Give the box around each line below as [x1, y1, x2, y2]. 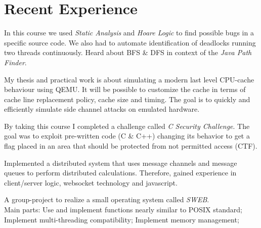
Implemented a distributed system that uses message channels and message [4, 157, 237, 168]
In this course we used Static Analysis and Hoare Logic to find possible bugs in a [4, 27, 254, 38]
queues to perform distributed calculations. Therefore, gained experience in [4, 167, 237, 178]
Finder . [4, 57, 27, 67]
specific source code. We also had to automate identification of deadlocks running [4, 37, 256, 48]
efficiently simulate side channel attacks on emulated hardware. [4, 104, 200, 114]
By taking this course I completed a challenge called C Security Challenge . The [4, 120, 250, 131]
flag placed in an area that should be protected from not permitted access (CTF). [4, 141, 257, 151]
